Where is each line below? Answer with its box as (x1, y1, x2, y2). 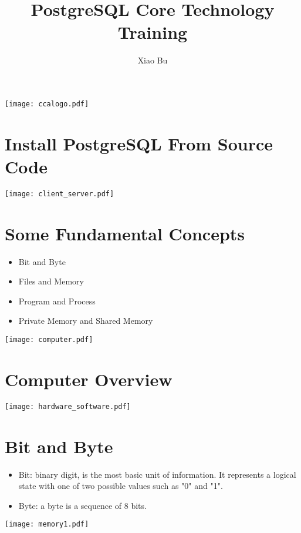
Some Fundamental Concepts (5, 221, 245, 245)
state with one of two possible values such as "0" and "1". (18, 480, 223, 492)
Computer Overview (5, 367, 173, 391)
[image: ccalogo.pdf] (5, 99, 89, 108)
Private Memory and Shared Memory (18, 314, 153, 327)
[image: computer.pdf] (5, 336, 93, 344)
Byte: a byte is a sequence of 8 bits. (18, 499, 147, 511)
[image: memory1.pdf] (5, 520, 89, 529)
